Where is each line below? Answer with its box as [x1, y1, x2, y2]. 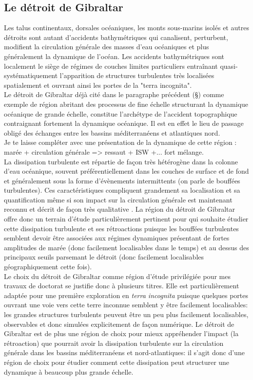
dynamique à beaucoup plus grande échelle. [4, 366, 134, 377]
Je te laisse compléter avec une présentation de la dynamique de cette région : [4, 137, 237, 147]
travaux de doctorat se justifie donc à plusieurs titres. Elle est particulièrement [4, 280, 239, 291]
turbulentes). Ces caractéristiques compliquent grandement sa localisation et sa [4, 185, 240, 195]
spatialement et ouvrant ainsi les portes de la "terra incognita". [4, 80, 192, 90]
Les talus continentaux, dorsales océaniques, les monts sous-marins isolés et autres [4, 22, 249, 33]
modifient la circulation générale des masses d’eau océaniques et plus [4, 41, 209, 52]
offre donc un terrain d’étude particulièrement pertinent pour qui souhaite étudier [4, 214, 249, 224]
